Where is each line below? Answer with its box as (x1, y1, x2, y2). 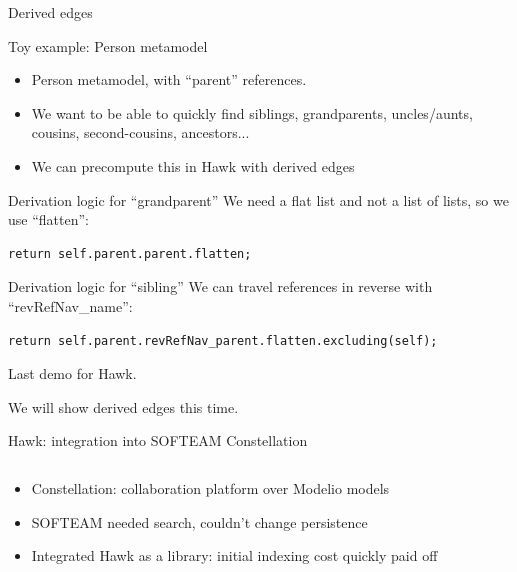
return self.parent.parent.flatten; (8, 246, 252, 261)
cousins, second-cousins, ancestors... (31, 122, 250, 143)
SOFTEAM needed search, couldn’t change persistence (31, 511, 368, 532)
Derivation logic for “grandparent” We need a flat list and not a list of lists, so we (8, 189, 509, 210)
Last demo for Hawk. (8, 363, 137, 384)
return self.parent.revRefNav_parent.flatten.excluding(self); (8, 333, 438, 348)
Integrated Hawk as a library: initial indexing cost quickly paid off (31, 545, 438, 566)
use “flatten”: (8, 209, 89, 230)
